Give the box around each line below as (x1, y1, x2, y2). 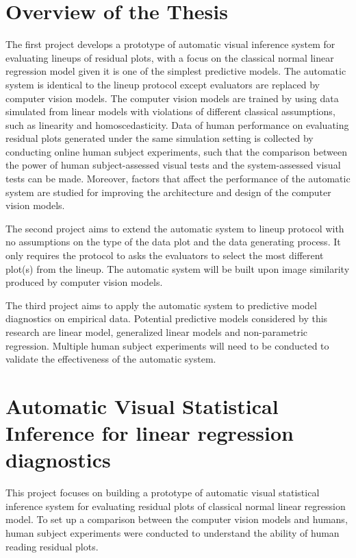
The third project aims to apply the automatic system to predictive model (5, 298, 317, 312)
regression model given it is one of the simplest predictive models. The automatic (5, 64, 346, 78)
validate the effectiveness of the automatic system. (5, 352, 216, 366)
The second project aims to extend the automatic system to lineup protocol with (5, 221, 344, 235)
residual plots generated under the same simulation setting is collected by (5, 131, 314, 145)
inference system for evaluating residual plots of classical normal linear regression (5, 498, 346, 513)
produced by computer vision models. (5, 275, 163, 289)
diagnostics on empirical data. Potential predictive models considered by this (5, 311, 328, 326)
